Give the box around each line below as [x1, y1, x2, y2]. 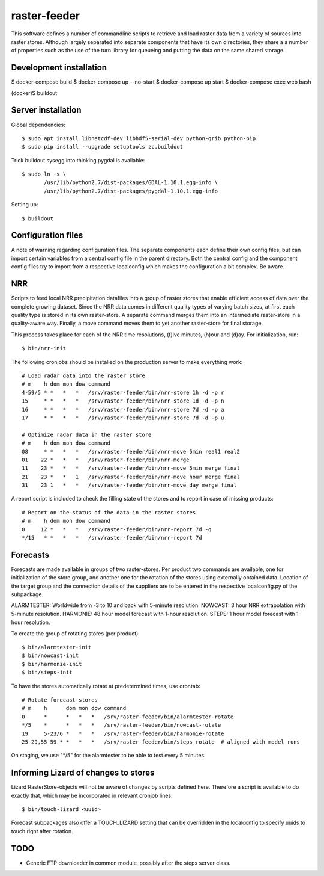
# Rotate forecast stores [22, 697, 98, 703]
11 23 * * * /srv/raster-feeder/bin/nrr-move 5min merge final [22, 465, 240, 472]
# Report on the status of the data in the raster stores [22, 509, 196, 516]
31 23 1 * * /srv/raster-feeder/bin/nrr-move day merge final [22, 482, 237, 489]
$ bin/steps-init [22, 669, 73, 676]
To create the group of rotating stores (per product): [11, 629, 140, 637]
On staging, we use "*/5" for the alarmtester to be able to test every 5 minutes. [11, 752, 206, 759]
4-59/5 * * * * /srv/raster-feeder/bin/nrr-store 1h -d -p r [22, 389, 224, 396]
